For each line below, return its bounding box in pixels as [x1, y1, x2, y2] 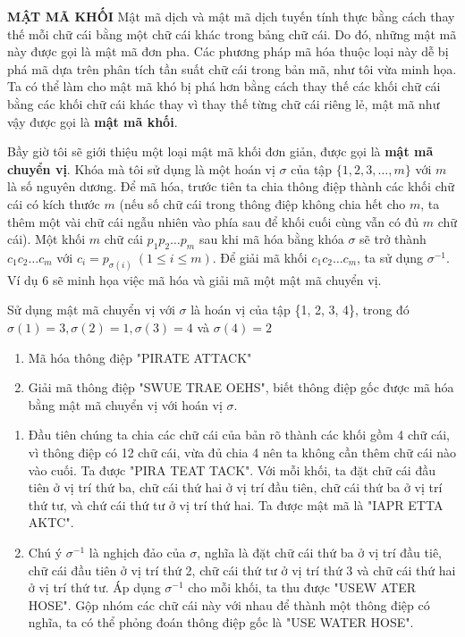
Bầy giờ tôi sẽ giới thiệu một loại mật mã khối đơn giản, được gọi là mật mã [7, 142, 434, 161]
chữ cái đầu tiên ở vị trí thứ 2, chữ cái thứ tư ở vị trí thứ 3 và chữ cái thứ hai [28, 560, 456, 579]
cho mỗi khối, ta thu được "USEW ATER [188, 578, 417, 597]
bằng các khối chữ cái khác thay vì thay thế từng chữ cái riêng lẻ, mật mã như [7, 94, 440, 113]
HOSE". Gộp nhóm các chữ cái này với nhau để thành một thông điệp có [28, 595, 430, 614]
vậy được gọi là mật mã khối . [7, 112, 178, 130]
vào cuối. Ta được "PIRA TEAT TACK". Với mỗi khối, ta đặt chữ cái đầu [28, 460, 435, 479]
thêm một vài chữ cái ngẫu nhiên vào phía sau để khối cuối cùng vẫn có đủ [7, 212, 419, 230]
